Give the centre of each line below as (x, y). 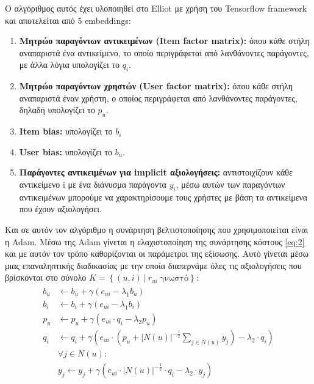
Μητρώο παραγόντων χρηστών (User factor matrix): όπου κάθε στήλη (156, 86)
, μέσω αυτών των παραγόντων (230, 184)
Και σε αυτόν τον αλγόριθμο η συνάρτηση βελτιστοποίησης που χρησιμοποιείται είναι (157, 229)
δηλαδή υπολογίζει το (57, 110)
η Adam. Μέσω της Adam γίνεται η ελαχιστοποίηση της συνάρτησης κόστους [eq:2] (155, 241)
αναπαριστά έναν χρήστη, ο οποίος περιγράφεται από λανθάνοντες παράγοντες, (158, 98)
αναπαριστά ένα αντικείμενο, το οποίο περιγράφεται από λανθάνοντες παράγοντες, (164, 52)
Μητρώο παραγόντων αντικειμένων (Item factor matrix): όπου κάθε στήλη (164, 41)
